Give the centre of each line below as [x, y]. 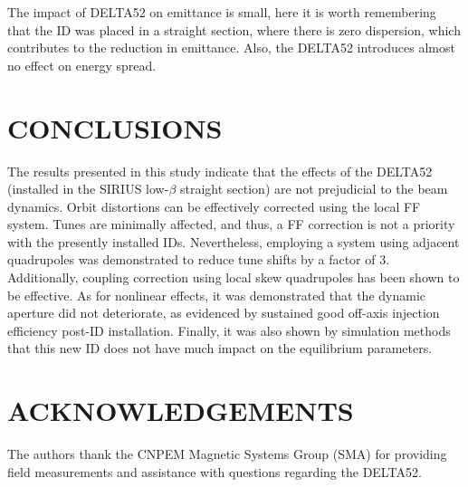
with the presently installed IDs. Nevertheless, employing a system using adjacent [234, 241]
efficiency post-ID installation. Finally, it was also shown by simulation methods [229, 330]
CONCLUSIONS [115, 127]
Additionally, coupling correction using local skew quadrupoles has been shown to [234, 277]
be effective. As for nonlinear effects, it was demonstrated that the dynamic [216, 295]
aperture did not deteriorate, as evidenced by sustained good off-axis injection [224, 313]
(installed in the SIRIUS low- [88, 189]
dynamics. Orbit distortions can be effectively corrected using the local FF [214, 206]
